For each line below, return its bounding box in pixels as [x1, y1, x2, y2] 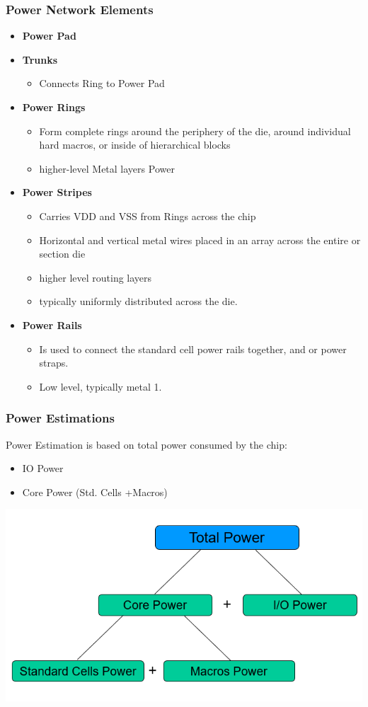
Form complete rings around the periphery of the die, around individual [39, 123, 351, 138]
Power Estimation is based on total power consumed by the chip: [6, 437, 287, 452]
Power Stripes [22, 185, 92, 200]
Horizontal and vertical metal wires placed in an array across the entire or [39, 232, 361, 247]
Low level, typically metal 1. [39, 379, 162, 393]
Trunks [22, 52, 58, 67]
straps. [39, 355, 69, 370]
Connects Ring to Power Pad [39, 76, 165, 91]
